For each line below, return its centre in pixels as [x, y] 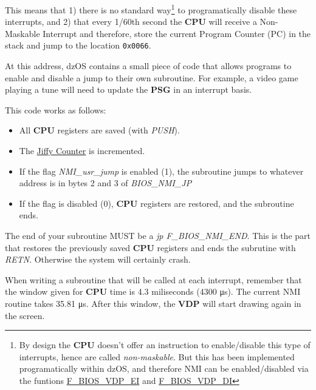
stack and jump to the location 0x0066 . [78, 45]
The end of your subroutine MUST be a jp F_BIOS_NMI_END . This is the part [158, 236]
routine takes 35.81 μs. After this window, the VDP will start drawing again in [153, 303]
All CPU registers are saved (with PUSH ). [99, 130]
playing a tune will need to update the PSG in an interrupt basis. [129, 89]
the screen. [25, 315]
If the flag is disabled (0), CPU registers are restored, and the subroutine [156, 203]
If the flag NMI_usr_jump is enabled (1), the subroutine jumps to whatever [161, 171]
